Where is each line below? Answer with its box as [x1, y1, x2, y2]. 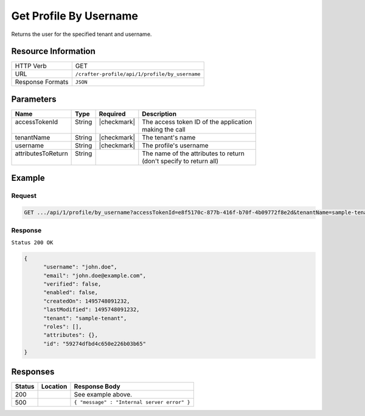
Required [99, 110, 126, 118]
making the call [142, 125, 186, 133]
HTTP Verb [15, 62, 47, 70]
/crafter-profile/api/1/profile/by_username [75, 71, 201, 77]
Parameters [11, 94, 57, 104]
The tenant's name [142, 133, 196, 141]
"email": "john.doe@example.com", [43, 272, 146, 279]
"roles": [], [43, 323, 82, 330]
